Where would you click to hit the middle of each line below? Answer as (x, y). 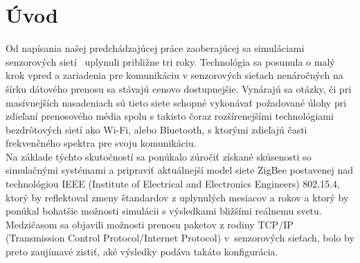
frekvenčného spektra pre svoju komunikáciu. (101, 143)
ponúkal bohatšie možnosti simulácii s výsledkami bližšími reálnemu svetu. (164, 211)
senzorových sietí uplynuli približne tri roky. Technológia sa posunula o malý (170, 61)
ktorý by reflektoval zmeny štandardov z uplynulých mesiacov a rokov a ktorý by (177, 197)
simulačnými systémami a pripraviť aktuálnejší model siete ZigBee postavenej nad (179, 170)
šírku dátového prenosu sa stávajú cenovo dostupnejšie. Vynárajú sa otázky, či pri (179, 88)
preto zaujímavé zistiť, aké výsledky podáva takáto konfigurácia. (142, 252)
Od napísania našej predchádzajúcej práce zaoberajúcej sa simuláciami (155, 48)
